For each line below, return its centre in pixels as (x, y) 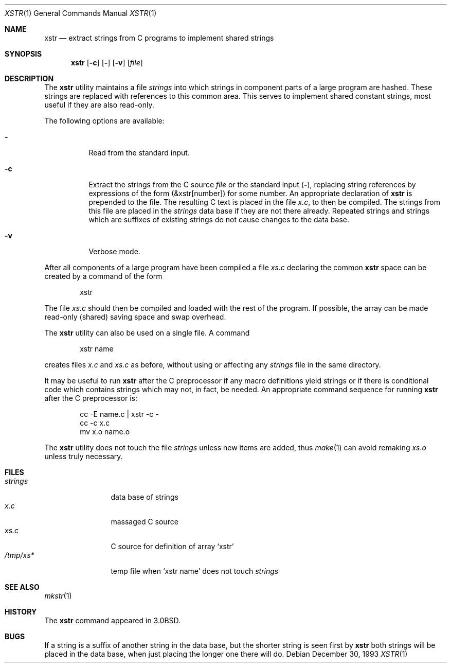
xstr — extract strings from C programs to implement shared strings (159, 38)
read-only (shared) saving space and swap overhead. (135, 317)
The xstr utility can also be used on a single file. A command (147, 333)
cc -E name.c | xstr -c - (119, 414)
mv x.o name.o (105, 432)
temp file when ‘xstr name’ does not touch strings (195, 571)
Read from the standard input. (139, 153)
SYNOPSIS (23, 54)
